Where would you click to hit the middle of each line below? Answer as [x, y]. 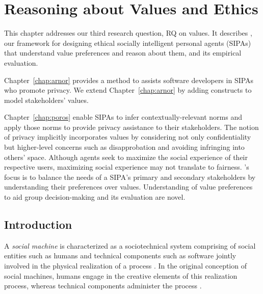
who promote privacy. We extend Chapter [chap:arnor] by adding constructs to [128, 90]
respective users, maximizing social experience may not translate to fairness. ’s [127, 167]
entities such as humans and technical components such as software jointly [120, 256]
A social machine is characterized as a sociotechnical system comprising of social [130, 245]
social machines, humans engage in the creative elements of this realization [121, 275]
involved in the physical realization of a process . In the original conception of [125, 266]
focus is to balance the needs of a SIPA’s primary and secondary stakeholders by [130, 177]
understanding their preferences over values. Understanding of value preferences [128, 187]
